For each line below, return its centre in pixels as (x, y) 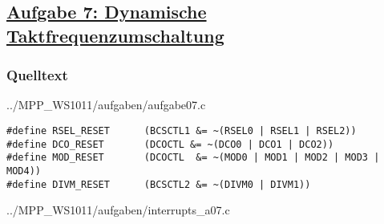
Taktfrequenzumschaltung (115, 35)
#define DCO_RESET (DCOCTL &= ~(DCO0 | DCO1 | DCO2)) (170, 144)
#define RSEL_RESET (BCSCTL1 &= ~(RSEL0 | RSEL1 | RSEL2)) (182, 130)
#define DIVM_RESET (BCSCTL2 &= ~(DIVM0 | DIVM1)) (159, 184)
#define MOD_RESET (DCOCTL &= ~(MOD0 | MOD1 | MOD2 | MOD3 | (193, 158)
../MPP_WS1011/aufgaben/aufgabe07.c (106, 105)
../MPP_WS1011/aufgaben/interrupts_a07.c (118, 210)
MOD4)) (24, 171)
